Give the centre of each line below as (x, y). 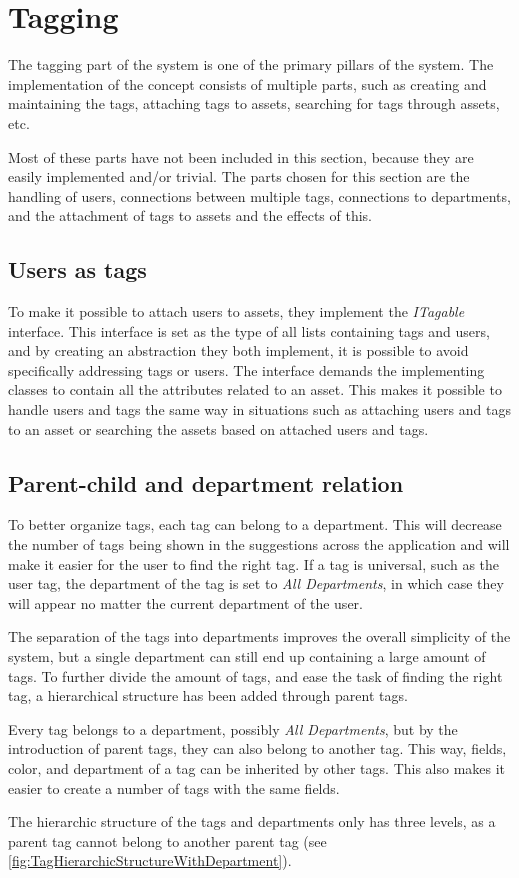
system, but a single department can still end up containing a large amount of (247, 656)
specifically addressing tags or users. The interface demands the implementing (246, 369)
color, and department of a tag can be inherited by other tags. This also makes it (257, 767)
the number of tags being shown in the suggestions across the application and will (259, 544)
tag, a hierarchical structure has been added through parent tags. (208, 695)
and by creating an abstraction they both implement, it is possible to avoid (238, 350)
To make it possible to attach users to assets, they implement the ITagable (236, 311)
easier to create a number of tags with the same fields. (174, 787)
